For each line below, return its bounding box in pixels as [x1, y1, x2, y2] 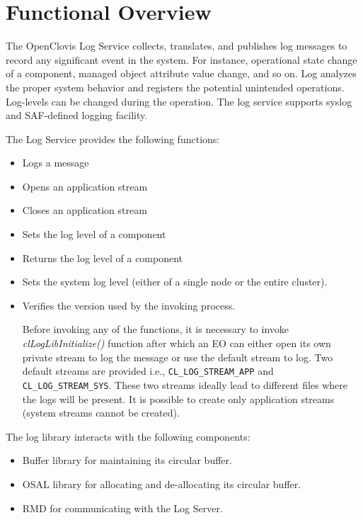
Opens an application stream [22, 179, 148, 193]
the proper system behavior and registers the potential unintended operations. [6, 79, 345, 94]
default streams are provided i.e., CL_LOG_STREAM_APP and [22, 363, 274, 378]
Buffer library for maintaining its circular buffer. [22, 453, 232, 468]
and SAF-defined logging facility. [6, 108, 148, 123]
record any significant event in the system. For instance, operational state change [6, 52, 357, 67]
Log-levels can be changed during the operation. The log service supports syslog [6, 94, 352, 108]
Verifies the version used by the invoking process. [22, 298, 236, 312]
